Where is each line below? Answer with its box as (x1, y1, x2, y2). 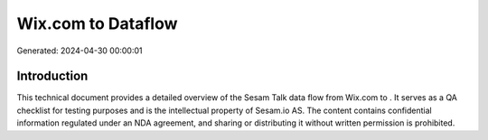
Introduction (16, 69, 89, 84)
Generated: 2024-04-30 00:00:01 (16, 45, 143, 56)
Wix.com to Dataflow (16, 14, 178, 33)
